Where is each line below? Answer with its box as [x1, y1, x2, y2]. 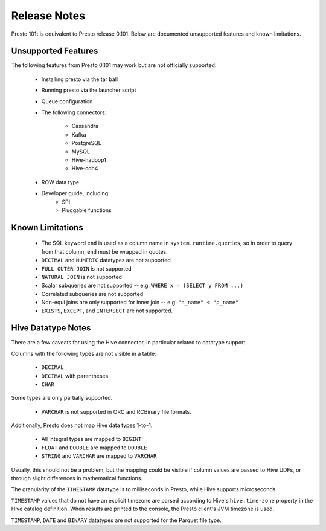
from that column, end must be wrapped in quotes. [41, 248, 168, 255]
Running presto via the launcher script [41, 86, 136, 94]
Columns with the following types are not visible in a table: [11, 350, 156, 357]
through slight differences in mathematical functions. [11, 475, 143, 482]
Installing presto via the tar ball [41, 76, 118, 83]
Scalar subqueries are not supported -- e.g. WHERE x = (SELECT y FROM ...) [41, 282, 244, 289]
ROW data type [41, 178, 80, 185]
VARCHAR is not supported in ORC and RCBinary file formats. [41, 408, 191, 415]
